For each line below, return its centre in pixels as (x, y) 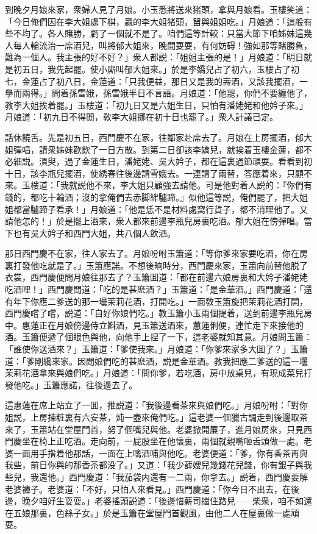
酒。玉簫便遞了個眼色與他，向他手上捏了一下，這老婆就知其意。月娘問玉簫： (158, 337)
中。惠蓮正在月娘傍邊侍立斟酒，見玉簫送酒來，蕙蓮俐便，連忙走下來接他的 (154, 325)
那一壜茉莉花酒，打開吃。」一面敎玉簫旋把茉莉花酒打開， (194, 301)
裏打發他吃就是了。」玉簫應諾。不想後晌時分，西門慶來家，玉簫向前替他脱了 (156, 265)
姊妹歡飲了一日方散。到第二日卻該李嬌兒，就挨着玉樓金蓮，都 (180, 149)
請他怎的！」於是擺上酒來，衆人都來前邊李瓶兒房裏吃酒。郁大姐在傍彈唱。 (154, 221)
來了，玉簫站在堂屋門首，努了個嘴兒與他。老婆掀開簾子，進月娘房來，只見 (154, 429)
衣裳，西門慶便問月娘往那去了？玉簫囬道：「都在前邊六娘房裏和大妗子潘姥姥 (156, 277)
